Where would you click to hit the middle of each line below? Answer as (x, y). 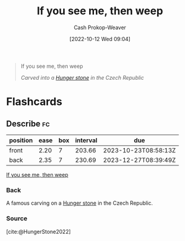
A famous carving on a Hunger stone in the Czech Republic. (80, 203)
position (21, 140)
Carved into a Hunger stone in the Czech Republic (82, 77)
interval (86, 140)
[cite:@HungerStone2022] (39, 231)
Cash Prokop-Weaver (100, 27)
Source (17, 218)
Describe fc (28, 123)
